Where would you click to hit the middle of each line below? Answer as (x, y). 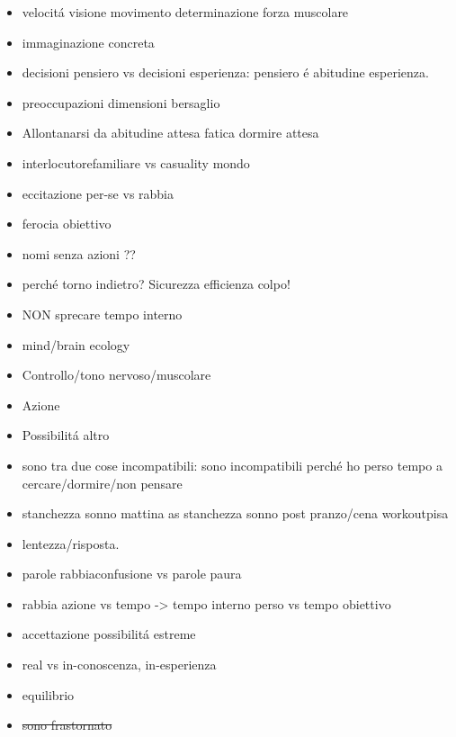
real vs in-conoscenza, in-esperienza (119, 665)
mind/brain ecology (76, 344)
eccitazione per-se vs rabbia (98, 193)
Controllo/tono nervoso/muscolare (116, 375)
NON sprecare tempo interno (102, 314)
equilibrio (48, 694)
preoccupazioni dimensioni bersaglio (121, 102)
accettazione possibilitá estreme (109, 634)
